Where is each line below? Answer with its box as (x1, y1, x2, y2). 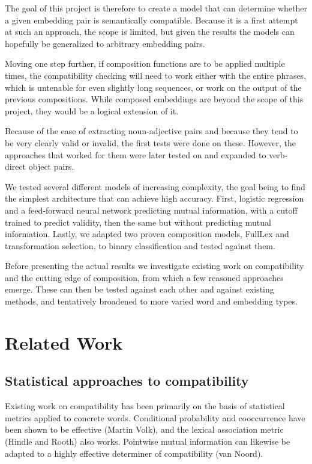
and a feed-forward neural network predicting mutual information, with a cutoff (5, 203, 298, 216)
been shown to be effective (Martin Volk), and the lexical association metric (5, 423, 284, 436)
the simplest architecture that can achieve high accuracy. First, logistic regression (5, 192, 304, 205)
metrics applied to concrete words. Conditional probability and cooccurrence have (5, 411, 305, 424)
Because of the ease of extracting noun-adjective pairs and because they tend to (5, 125, 298, 137)
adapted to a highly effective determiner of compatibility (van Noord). (5, 447, 263, 459)
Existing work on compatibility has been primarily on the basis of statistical (5, 400, 285, 412)
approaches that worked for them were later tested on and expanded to (5, 148, 266, 161)
